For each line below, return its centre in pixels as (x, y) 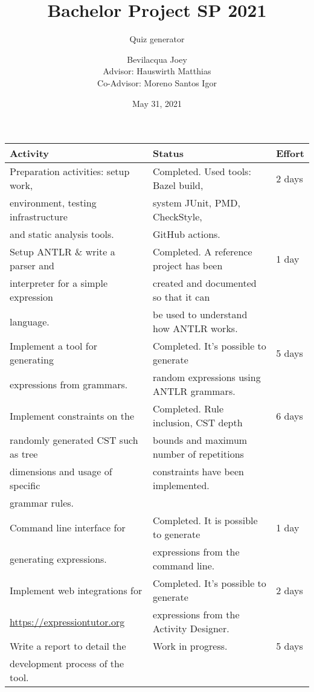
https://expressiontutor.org (67, 621)
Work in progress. (190, 646)
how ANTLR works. (195, 328)
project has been (188, 266)
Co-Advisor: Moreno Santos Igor (157, 82)
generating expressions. (58, 559)
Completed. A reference (203, 252)
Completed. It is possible (205, 521)
